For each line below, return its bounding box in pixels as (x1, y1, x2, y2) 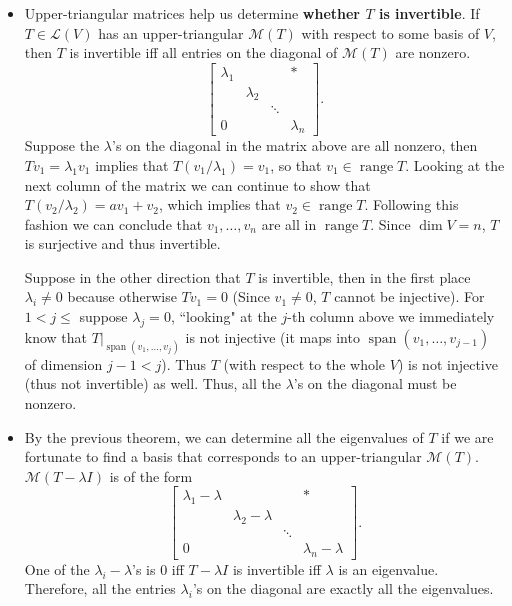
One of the (24, 558, 90, 579)
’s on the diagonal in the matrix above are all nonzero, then (112, 135, 478, 156)
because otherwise (67, 286, 177, 307)
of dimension (24, 353, 103, 374)
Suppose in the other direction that (24, 266, 241, 287)
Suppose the (24, 135, 100, 156)
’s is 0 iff (132, 558, 184, 579)
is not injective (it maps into (185, 326, 360, 347)
